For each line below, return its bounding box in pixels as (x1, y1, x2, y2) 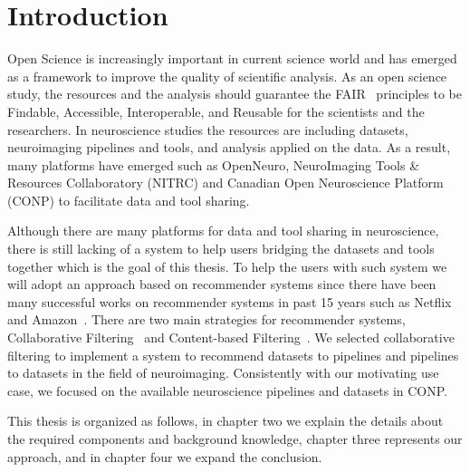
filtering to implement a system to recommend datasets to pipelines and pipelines (7, 345, 459, 364)
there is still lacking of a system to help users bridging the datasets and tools (7, 239, 435, 258)
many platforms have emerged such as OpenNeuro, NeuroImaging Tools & (7, 155, 420, 174)
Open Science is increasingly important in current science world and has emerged (7, 49, 457, 68)
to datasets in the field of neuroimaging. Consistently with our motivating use (7, 363, 439, 382)
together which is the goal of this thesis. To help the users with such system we (7, 256, 447, 275)
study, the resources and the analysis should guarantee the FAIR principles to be (7, 84, 462, 103)
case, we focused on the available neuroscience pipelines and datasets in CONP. (7, 380, 447, 400)
